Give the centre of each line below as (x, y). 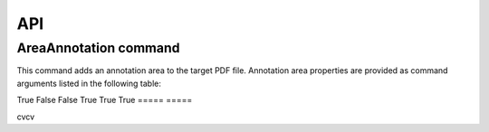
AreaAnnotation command (98, 48)
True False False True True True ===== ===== (105, 100)
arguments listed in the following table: (89, 83)
